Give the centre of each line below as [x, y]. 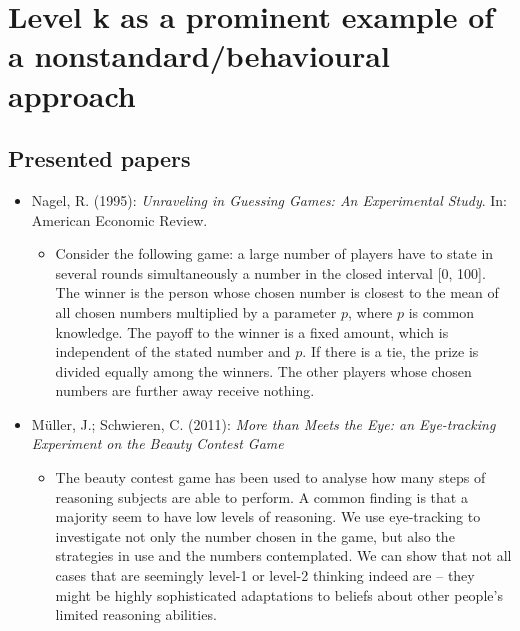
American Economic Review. [119, 219]
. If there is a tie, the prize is [390, 351]
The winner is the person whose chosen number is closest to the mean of [277, 292]
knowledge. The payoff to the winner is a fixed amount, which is [252, 331]
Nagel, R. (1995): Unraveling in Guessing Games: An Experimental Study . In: [269, 199]
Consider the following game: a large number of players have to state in [274, 253]
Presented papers [99, 158]
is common [441, 311]
